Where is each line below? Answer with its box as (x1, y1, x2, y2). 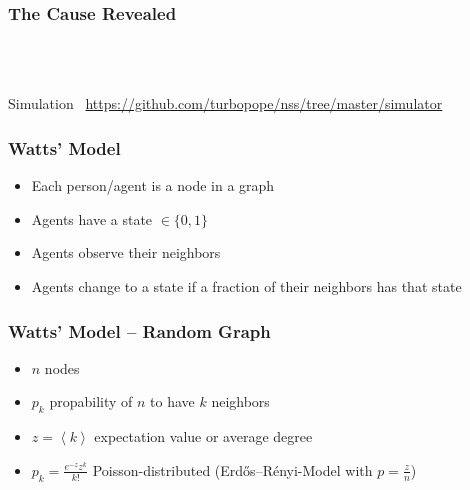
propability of (49, 391, 133, 412)
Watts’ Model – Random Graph (8, 318, 271, 343)
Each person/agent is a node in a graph (31, 175, 275, 196)
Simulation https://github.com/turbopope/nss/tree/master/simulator (8, 93, 443, 114)
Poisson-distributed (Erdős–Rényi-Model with (92, 459, 373, 480)
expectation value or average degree (94, 426, 313, 447)
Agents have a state (31, 208, 153, 229)
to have (150, 391, 195, 412)
